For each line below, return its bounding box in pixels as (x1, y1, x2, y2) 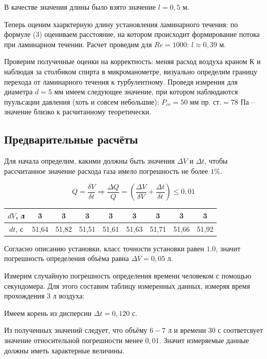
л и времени (168, 325, 206, 335)
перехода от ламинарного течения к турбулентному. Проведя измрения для (4, 76, 238, 87)
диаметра (4, 86, 33, 97)
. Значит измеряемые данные (159, 334, 249, 345)
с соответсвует (218, 325, 263, 335)
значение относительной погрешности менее (4, 334, 143, 345)
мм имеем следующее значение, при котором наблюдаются (54, 86, 238, 97)
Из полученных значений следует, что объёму (4, 325, 147, 335)
